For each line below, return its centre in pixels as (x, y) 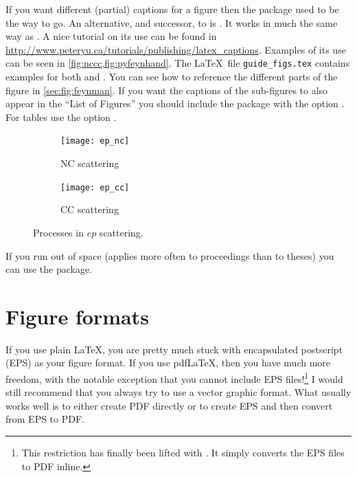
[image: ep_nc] (95, 141)
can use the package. (49, 269)
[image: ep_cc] (95, 187)
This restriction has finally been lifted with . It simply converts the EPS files (183, 453)
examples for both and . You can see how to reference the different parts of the (172, 77)
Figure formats (77, 316)
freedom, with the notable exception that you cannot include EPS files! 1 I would (174, 378)
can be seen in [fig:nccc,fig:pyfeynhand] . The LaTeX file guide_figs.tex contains (178, 63)
